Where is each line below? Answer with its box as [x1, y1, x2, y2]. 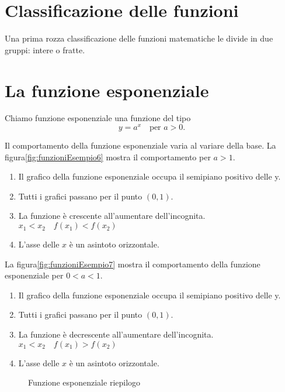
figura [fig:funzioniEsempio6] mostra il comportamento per [5, 150, 211, 163]
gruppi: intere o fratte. [5, 43, 85, 56]
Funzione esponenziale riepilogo [28, 376, 141, 388]
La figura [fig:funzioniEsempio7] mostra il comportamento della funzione [5, 257, 260, 270]
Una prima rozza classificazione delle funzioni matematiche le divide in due [5, 32, 273, 44]
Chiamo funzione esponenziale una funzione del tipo [5, 112, 191, 124]
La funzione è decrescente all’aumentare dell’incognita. [18, 328, 214, 341]
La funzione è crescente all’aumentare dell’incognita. [18, 209, 206, 222]
